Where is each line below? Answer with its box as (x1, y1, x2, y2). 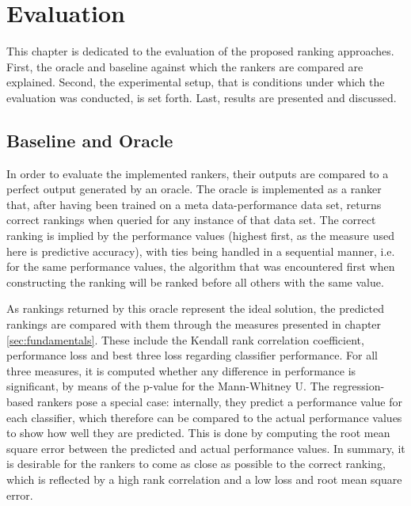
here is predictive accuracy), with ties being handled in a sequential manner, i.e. (6, 242, 395, 259)
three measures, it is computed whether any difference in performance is (6, 362, 356, 379)
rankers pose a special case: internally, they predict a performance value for (36, 394, 402, 410)
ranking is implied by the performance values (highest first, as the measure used (6, 227, 394, 244)
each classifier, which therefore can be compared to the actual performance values (6, 409, 402, 425)
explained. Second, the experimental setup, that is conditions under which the (6, 74, 385, 90)
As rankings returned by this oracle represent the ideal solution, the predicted (6, 300, 385, 317)
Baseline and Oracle (6, 127, 173, 152)
